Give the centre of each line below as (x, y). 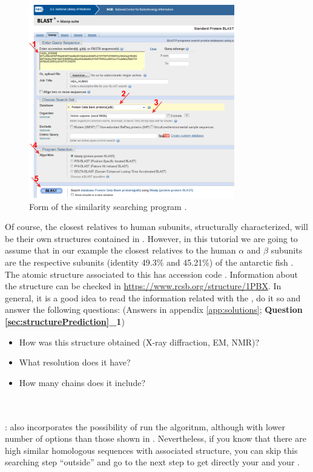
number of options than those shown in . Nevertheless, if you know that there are (156, 438)
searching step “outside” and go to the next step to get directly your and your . (152, 462)
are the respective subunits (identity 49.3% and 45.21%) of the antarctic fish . (149, 262)
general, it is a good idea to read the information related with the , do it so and (153, 297)
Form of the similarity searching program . (108, 206)
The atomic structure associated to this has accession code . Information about (152, 274)
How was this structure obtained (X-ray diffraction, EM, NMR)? (139, 342)
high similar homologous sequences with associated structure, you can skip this (151, 450)
